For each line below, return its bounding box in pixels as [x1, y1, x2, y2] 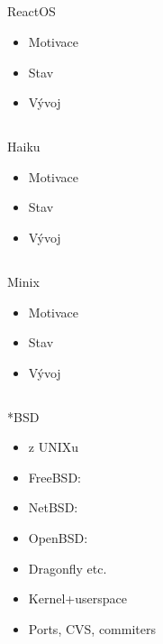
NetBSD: [28, 498, 78, 517]
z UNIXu [28, 437, 79, 456]
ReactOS [7, 2, 56, 21]
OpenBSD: [28, 529, 88, 547]
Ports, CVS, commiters [28, 619, 156, 638]
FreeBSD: [28, 467, 81, 486]
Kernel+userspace [28, 589, 127, 608]
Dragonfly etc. [28, 558, 107, 577]
